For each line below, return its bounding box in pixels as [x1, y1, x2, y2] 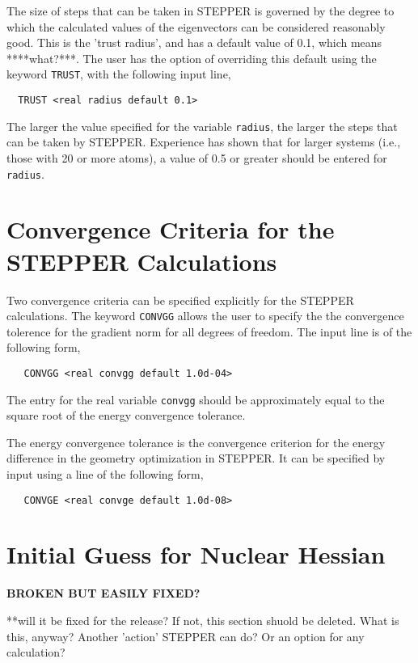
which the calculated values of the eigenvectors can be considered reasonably [6, 18, 386, 35]
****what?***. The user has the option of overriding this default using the [6, 49, 377, 66]
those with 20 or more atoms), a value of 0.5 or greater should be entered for [6, 149, 387, 166]
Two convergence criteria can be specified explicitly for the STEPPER [6, 291, 354, 308]
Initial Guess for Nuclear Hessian [6, 538, 386, 571]
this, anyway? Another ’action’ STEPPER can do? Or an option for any [6, 627, 365, 644]
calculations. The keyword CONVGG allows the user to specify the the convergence [6, 307, 404, 324]
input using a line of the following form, [6, 466, 204, 483]
